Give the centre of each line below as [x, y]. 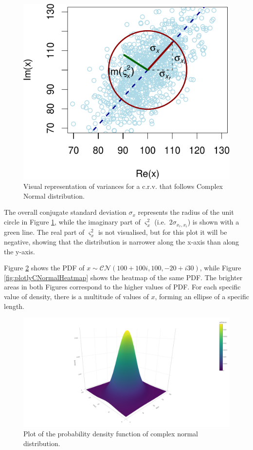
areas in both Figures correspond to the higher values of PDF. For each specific [122, 287]
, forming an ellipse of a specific [202, 296]
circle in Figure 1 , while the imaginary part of [72, 222]
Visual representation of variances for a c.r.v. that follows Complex [123, 186]
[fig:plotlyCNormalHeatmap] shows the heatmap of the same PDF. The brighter [123, 277]
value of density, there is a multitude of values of [76, 296]
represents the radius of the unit [186, 212]
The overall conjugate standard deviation [65, 212]
